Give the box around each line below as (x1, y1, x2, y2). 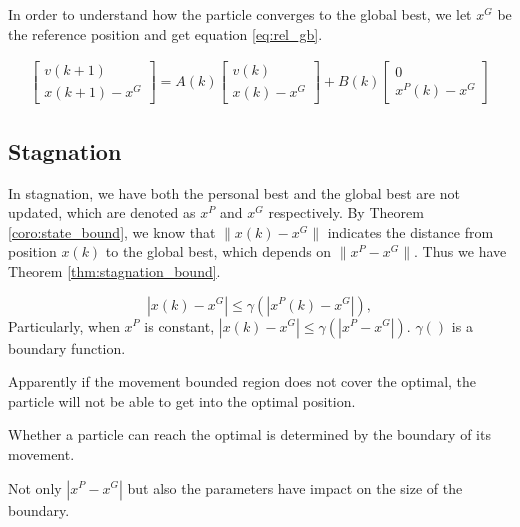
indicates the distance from (327, 221, 494, 242)
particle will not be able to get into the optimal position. (8, 390, 356, 411)
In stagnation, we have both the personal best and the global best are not (8, 182, 460, 203)
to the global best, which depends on (105, 241, 332, 262)
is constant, (144, 315, 215, 336)
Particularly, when (8, 315, 120, 336)
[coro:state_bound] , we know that (8, 221, 216, 242)
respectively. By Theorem (268, 202, 424, 223)
